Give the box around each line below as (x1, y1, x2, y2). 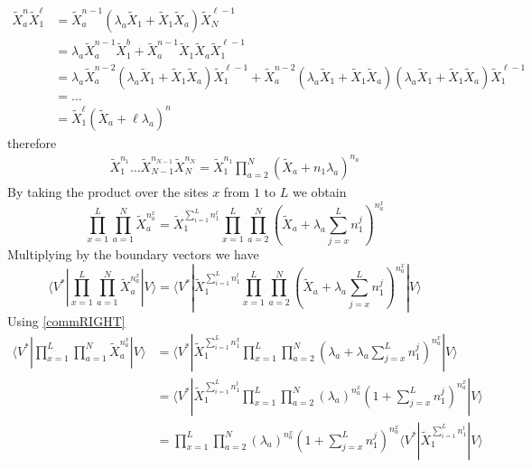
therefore (7, 133, 57, 152)
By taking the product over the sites (7, 182, 209, 201)
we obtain (292, 182, 347, 201)
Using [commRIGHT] (7, 311, 126, 330)
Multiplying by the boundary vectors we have (7, 245, 259, 264)
